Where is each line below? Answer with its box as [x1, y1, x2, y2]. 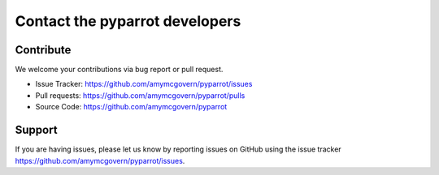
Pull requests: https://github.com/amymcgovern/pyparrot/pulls [35, 90, 246, 100]
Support [15, 123, 58, 137]
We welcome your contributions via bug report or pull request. [15, 65, 224, 75]
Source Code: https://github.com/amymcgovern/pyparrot [35, 102, 228, 112]
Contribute [15, 43, 72, 57]
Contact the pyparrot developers [15, 12, 241, 30]
